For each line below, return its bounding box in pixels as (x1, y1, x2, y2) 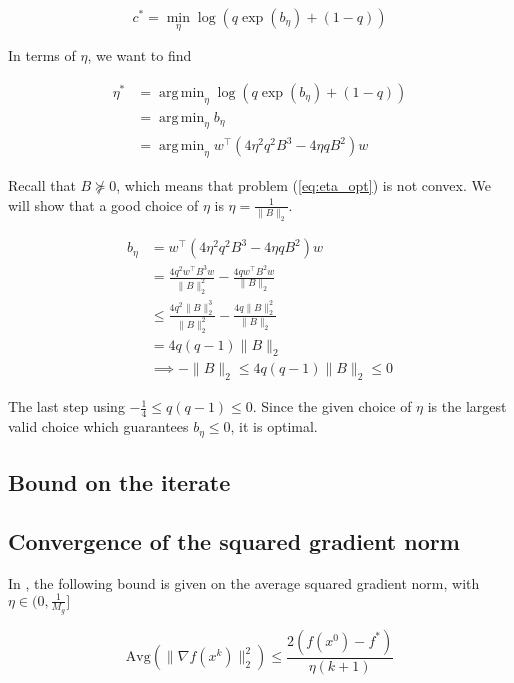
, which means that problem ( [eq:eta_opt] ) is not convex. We (116, 175, 491, 196)
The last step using (8, 396, 125, 417)
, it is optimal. (230, 416, 318, 437)
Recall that (8, 175, 76, 196)
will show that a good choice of (8, 194, 199, 215)
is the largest (427, 396, 507, 417)
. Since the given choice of (252, 396, 412, 417)
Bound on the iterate (8, 466, 231, 497)
